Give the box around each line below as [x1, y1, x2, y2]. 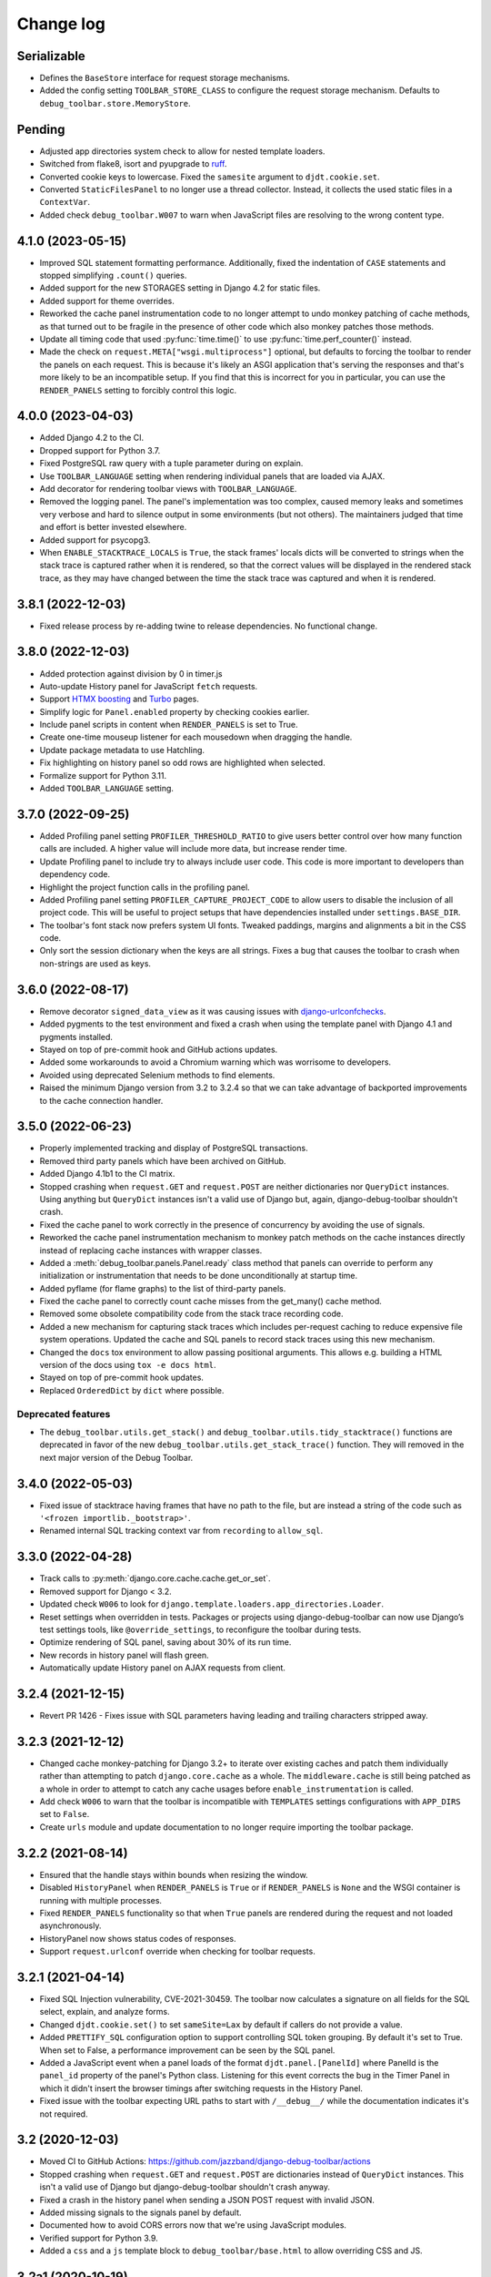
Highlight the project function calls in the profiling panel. [39, 882, 250, 893]
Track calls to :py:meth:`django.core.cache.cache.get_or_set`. [39, 1573, 272, 1584]
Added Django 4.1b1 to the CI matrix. [39, 1169, 175, 1179]
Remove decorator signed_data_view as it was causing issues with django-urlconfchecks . [39, 1006, 386, 1016]
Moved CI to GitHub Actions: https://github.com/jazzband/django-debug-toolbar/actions [39, 2156, 372, 2167]
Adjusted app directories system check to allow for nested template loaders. [39, 146, 326, 157]
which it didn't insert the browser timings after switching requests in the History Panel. [39, 2082, 364, 2094]
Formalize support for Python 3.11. [39, 770, 167, 781]
